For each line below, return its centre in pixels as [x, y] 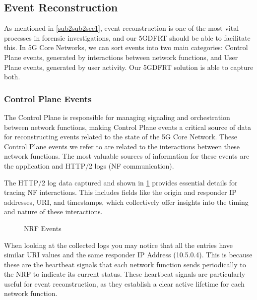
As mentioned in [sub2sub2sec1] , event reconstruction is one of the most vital [122, 28]
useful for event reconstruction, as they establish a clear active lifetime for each [124, 283]
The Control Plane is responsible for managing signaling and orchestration [117, 117]
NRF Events [43, 228]
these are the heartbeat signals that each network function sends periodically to [125, 264]
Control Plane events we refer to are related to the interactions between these [122, 146]
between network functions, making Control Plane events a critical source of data [128, 127]
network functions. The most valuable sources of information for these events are [127, 156]
